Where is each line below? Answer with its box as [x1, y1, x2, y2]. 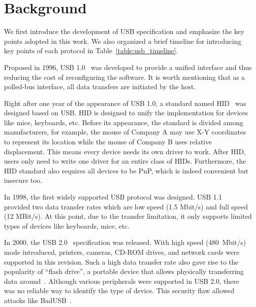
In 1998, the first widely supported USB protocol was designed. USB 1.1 [4, 192, 223, 202]
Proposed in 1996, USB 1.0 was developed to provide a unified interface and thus [4, 62, 252, 72]
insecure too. [4, 175, 42, 185]
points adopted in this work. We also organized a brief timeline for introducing [4, 35, 241, 46]
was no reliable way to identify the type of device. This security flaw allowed [4, 285, 235, 296]
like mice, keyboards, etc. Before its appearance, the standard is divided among [4, 117, 243, 127]
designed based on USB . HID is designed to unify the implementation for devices [4, 107, 248, 118]
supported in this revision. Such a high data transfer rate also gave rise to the [4, 256, 239, 267]
